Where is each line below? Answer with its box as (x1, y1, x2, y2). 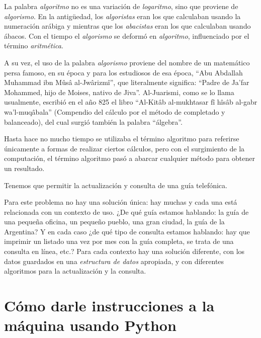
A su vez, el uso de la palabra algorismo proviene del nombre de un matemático (4, 57, 250, 67)
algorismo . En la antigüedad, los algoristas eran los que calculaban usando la (4, 11, 241, 21)
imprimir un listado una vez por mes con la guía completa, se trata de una (4, 236, 234, 246)
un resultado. (4, 162, 45, 173)
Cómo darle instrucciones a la (4, 295, 215, 316)
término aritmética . (4, 40, 63, 51)
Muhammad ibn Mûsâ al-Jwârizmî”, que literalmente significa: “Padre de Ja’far (4, 77, 249, 88)
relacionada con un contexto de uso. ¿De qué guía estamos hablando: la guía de (4, 206, 249, 217)
